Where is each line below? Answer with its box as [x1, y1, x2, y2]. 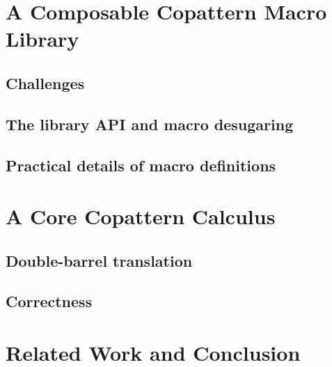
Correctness [6, 290, 93, 312]
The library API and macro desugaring [6, 113, 294, 134]
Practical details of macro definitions [6, 154, 276, 175]
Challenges [6, 72, 85, 93]
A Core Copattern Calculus [6, 202, 276, 231]
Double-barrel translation [6, 249, 193, 271]
